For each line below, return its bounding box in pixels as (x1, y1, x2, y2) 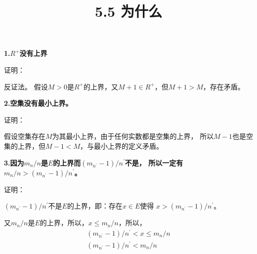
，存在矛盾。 (203, 81, 245, 91)
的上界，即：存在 (67, 201, 123, 211)
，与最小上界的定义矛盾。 (80, 140, 163, 151)
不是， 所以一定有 (125, 157, 183, 168)
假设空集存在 (4, 131, 45, 141)
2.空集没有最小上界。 (4, 98, 73, 108)
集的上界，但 (4, 140, 45, 151)
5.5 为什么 (95, 1, 162, 21)
